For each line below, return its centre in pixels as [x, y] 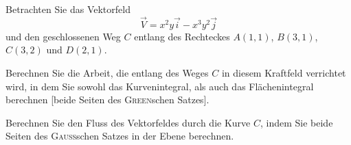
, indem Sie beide [296, 122]
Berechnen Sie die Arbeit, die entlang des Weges [107, 72]
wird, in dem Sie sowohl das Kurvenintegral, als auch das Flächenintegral [160, 86]
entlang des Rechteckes [182, 36]
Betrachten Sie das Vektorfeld [68, 9]
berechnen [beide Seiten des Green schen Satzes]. [107, 100]
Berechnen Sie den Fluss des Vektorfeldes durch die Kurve [128, 122]
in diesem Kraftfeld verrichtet [284, 72]
